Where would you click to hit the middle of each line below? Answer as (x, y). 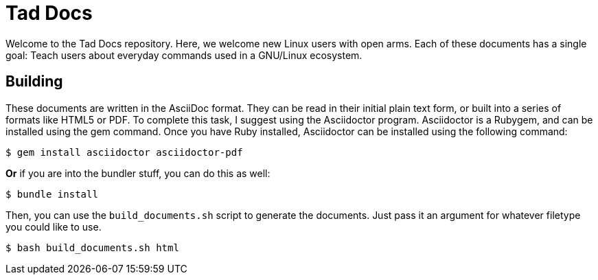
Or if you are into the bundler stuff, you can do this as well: (138, 173)
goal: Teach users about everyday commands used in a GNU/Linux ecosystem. (184, 55)
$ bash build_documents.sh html (92, 247)
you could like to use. (54, 226)
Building (34, 82)
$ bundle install (52, 194)
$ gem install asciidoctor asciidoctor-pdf (124, 152)
